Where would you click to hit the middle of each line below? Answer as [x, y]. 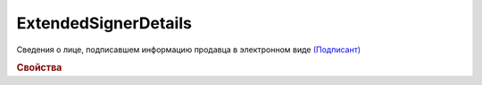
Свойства [39, 68]
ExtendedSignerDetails [104, 23]
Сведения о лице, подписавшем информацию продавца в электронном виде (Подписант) [189, 50]
